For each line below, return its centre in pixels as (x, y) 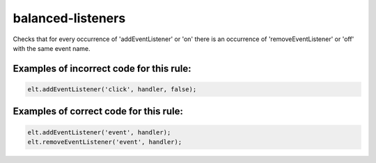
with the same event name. (52, 48)
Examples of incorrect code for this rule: (102, 69)
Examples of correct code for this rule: (98, 111)
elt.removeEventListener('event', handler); (105, 142)
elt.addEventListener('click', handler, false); (112, 89)
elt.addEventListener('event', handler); (99, 132)
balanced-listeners (69, 18)
